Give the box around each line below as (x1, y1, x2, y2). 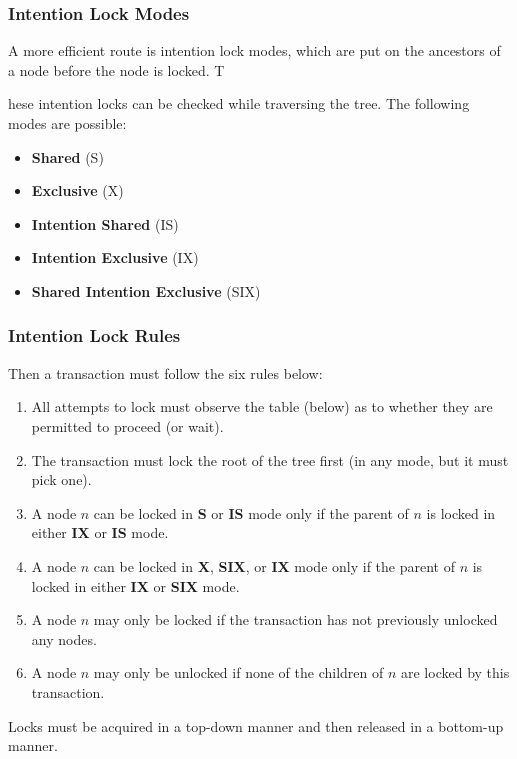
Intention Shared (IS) (31, 213, 179, 234)
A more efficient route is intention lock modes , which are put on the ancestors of (8, 40, 501, 61)
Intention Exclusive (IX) (31, 247, 199, 268)
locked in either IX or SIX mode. (31, 575, 240, 596)
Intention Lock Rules (8, 323, 181, 348)
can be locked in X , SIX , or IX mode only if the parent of (93, 555, 455, 576)
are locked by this (400, 662, 510, 683)
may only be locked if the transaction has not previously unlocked (93, 609, 498, 630)
